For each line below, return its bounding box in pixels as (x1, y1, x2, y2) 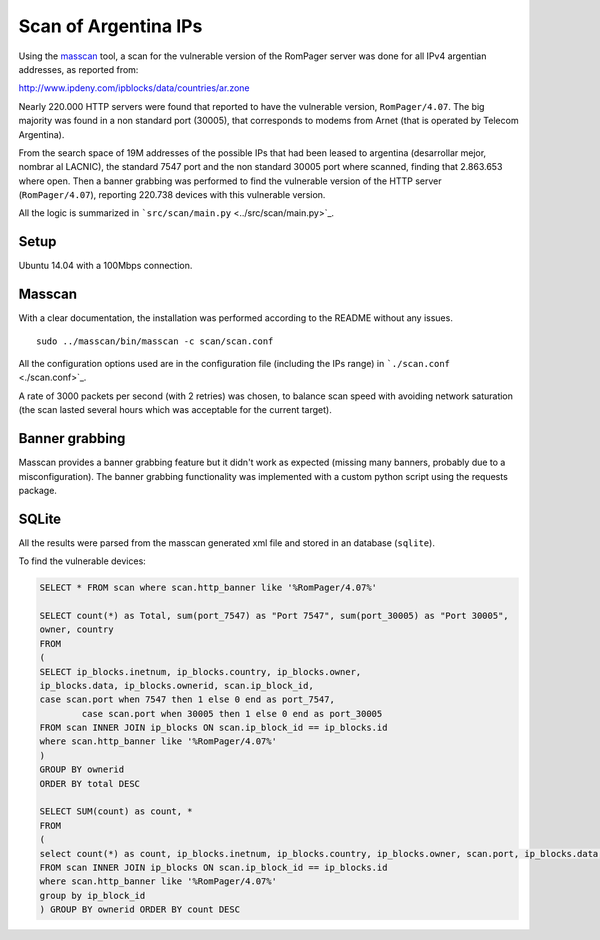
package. (18, 484, 57, 496)
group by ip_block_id (39, 890, 146, 901)
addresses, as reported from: (18, 63, 139, 75)
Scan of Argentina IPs (18, 15, 203, 37)
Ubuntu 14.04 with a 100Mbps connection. (18, 260, 193, 272)
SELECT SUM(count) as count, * (39, 806, 194, 817)
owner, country (39, 624, 114, 635)
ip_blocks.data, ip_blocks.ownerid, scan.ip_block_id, (39, 680, 314, 691)
